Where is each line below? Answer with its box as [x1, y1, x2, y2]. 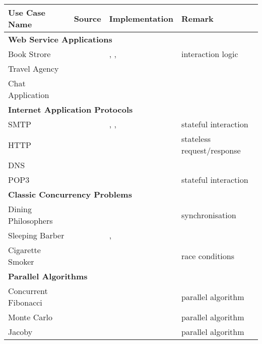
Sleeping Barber [8, 229, 64, 241]
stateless [181, 133, 211, 144]
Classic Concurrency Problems [8, 188, 132, 200]
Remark [181, 12, 214, 24]
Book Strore [8, 48, 51, 60]
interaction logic [181, 48, 238, 60]
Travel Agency [8, 63, 59, 74]
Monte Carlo [8, 311, 53, 323]
